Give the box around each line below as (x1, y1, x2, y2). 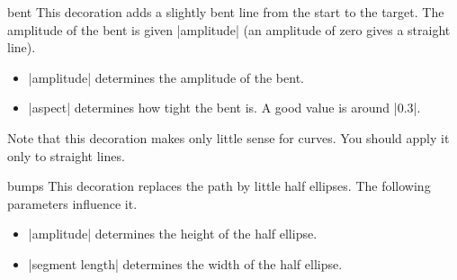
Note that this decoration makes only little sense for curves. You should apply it (7, 128, 450, 147)
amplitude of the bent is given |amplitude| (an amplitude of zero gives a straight (7, 20, 451, 39)
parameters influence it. (7, 194, 138, 212)
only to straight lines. (7, 146, 125, 165)
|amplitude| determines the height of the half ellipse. (28, 224, 318, 243)
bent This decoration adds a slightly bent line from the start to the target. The (7, 3, 444, 21)
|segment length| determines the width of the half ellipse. (28, 254, 343, 273)
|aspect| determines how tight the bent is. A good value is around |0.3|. (28, 98, 421, 117)
